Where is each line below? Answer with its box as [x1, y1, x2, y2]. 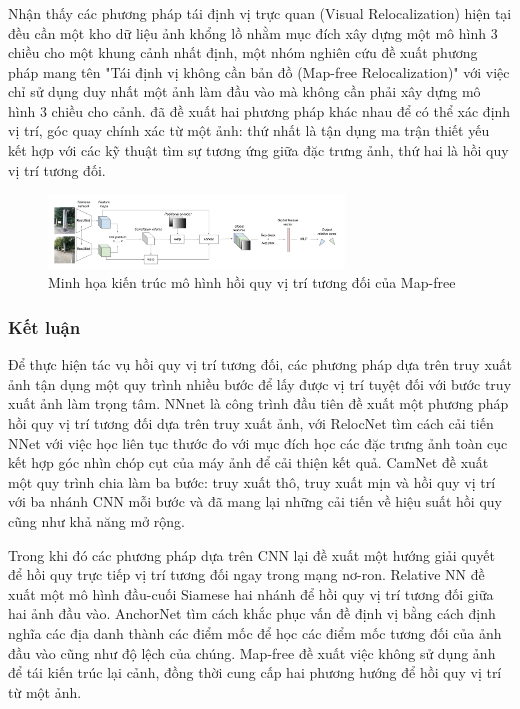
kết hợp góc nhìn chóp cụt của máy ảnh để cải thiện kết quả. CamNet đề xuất [8, 452, 489, 473]
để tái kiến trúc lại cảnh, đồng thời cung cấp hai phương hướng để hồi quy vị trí [8, 662, 502, 683]
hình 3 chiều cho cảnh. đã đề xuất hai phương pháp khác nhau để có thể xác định [8, 100, 511, 121]
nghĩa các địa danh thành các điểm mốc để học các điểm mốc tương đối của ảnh [8, 622, 502, 643]
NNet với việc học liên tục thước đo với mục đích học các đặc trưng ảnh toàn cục [8, 432, 508, 453]
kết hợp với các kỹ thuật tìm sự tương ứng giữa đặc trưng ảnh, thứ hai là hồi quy [8, 140, 509, 161]
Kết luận [8, 314, 81, 339]
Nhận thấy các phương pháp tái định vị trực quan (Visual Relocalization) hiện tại [8, 2, 512, 23]
